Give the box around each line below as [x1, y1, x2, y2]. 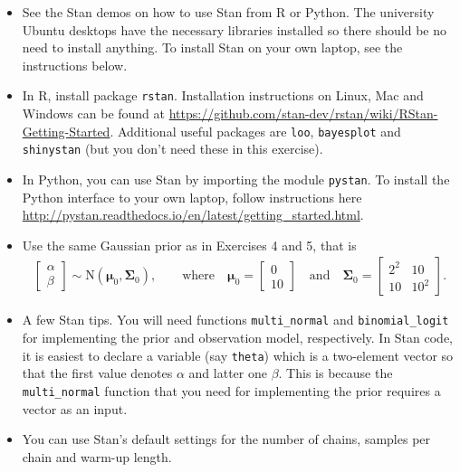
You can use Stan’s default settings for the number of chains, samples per [22, 430, 431, 448]
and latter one [188, 363, 267, 382]
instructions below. [22, 55, 128, 74]
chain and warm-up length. [22, 447, 172, 466]
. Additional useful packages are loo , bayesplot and [110, 121, 401, 140]
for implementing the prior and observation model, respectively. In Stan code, [22, 328, 454, 347]
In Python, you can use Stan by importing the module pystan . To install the [22, 169, 450, 188]
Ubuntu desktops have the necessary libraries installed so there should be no [22, 20, 447, 39]
